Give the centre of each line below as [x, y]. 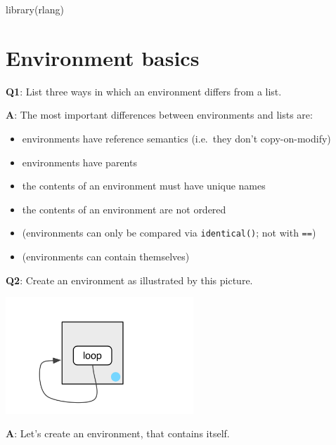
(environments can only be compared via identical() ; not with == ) [169, 233]
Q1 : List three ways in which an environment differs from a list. [144, 91]
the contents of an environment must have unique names [144, 186]
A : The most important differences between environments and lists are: [159, 115]
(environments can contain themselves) [106, 256]
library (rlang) [35, 9]
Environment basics [103, 57]
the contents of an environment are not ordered [124, 209]
